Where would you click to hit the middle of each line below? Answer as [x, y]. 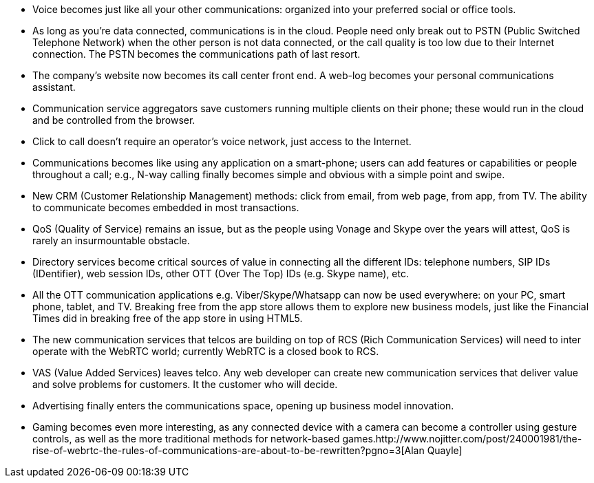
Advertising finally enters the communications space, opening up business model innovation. [243, 406]
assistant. [54, 87]
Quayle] [445, 450]
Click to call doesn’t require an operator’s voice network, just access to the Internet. [222, 141]
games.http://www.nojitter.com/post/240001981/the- [462, 439]
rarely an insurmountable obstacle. [111, 240]
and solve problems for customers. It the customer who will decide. [185, 384]
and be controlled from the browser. [114, 120]
